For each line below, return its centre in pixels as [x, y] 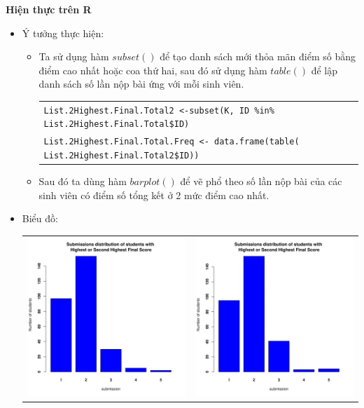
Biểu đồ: [40, 218]
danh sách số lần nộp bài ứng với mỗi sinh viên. [141, 84]
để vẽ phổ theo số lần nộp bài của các [261, 181]
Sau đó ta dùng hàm [83, 181]
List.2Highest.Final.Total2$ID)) [121, 155]
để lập [324, 70]
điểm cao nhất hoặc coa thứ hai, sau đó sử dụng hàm [153, 70]
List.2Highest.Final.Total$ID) [117, 124]
